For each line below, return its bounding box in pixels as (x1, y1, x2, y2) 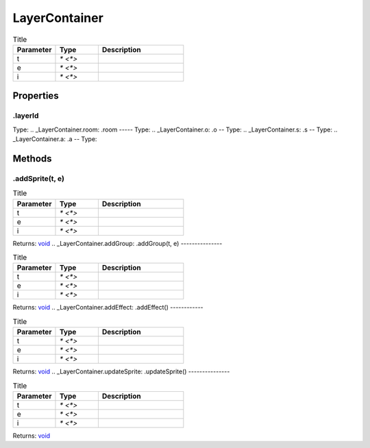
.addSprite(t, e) (12, 173, 65, 183)
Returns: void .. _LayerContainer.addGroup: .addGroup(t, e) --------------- (12, 239, 223, 247)
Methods (12, 153, 52, 164)
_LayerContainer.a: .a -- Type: (12, 135, 97, 143)
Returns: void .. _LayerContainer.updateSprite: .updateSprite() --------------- (12, 367, 230, 376)
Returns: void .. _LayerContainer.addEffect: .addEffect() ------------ (12, 303, 203, 312)
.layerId (12, 111, 39, 121)
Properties (12, 90, 59, 102)
